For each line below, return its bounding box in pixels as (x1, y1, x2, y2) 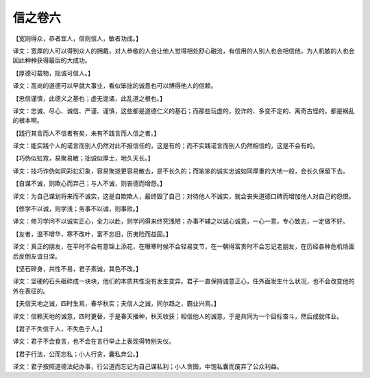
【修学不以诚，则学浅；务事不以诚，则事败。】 (12, 204, 142, 213)
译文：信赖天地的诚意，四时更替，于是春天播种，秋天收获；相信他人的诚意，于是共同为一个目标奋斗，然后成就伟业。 (12, 312, 343, 320)
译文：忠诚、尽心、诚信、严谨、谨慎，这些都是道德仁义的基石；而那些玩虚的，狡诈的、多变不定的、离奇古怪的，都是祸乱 (12, 106, 355, 115)
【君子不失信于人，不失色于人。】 (12, 324, 106, 333)
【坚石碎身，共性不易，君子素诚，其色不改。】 (12, 264, 142, 272)
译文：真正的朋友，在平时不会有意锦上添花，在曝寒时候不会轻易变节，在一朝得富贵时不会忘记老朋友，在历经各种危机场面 (12, 242, 355, 250)
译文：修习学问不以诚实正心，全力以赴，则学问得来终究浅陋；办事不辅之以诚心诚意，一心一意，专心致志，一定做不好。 (12, 217, 349, 226)
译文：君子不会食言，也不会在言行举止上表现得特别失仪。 (12, 337, 175, 346)
